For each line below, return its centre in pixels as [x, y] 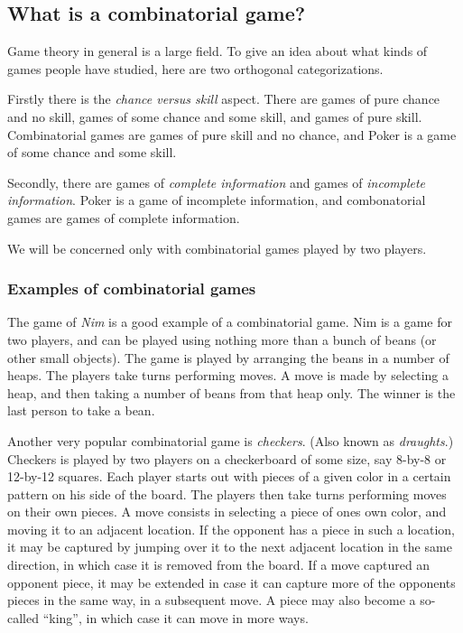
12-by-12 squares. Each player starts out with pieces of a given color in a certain [229, 476]
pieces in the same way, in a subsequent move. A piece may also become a [212, 600]
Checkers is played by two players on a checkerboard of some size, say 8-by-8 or [227, 458]
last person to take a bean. [81, 410]
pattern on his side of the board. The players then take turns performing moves [227, 493]
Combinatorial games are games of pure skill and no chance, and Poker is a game [232, 134]
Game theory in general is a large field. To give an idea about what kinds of [218, 51]
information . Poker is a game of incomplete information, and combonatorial [217, 200]
